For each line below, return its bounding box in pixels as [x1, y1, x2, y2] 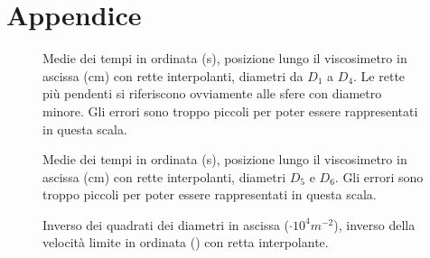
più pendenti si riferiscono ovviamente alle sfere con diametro [42, 84, 382, 103]
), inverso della [333, 215, 416, 234]
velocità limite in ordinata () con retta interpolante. [42, 233, 329, 252]
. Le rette [353, 66, 406, 85]
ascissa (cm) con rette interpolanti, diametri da [42, 66, 304, 85]
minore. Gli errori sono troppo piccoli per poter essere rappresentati [42, 101, 418, 120]
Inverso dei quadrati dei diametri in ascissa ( [42, 215, 290, 234]
